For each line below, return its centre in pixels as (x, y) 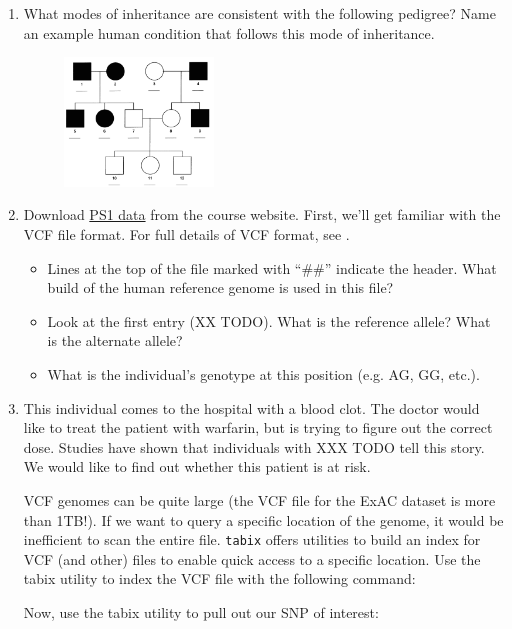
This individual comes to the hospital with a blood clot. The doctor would (251, 407)
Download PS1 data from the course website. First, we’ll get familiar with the (262, 214)
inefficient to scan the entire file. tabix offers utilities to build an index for (252, 539)
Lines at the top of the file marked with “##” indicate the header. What (272, 267)
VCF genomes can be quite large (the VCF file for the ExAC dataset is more (259, 499)
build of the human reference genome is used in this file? (220, 287)
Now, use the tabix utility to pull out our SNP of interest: (201, 611)
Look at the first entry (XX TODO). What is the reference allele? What (269, 320)
